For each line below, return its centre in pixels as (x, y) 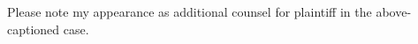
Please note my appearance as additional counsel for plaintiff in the (190, 11)
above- (394, 11)
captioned (34, 29)
